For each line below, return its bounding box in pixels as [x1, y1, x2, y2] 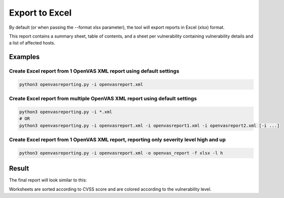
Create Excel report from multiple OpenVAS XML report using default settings [9, 95, 197, 102]
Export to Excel [9, 7, 72, 18]
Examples [9, 53, 40, 61]
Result [9, 164, 29, 173]
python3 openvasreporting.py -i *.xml [19, 109, 112, 115]
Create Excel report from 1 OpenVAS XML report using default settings [9, 68, 179, 75]
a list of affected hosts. [9, 40, 56, 46]
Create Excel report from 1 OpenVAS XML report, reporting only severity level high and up [9, 137, 226, 143]
